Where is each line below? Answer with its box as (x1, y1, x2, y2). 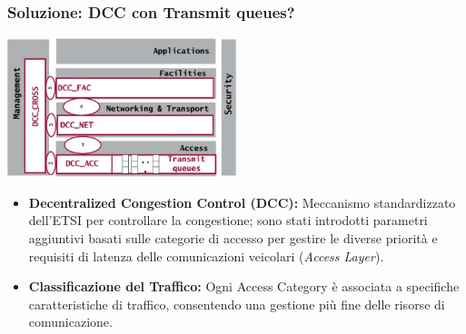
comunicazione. (28, 312, 113, 331)
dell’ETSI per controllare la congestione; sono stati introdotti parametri (28, 211, 428, 230)
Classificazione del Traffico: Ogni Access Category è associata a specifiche (28, 277, 460, 296)
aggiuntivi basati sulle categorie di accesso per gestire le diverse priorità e (28, 228, 438, 247)
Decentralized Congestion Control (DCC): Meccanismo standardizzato (28, 192, 456, 211)
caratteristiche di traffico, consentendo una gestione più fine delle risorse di (28, 294, 445, 313)
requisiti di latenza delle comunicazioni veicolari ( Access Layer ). (28, 246, 384, 265)
